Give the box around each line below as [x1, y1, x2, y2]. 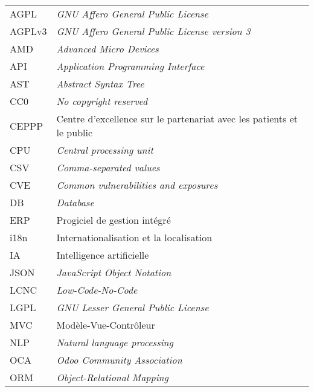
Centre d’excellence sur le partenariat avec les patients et [56, 112, 298, 126]
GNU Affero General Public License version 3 [56, 24, 251, 39]
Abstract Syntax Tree [56, 77, 144, 91]
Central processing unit [56, 143, 153, 157]
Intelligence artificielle [56, 248, 149, 262]
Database [56, 195, 94, 210]
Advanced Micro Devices [56, 42, 159, 56]
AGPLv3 [10, 24, 47, 39]
